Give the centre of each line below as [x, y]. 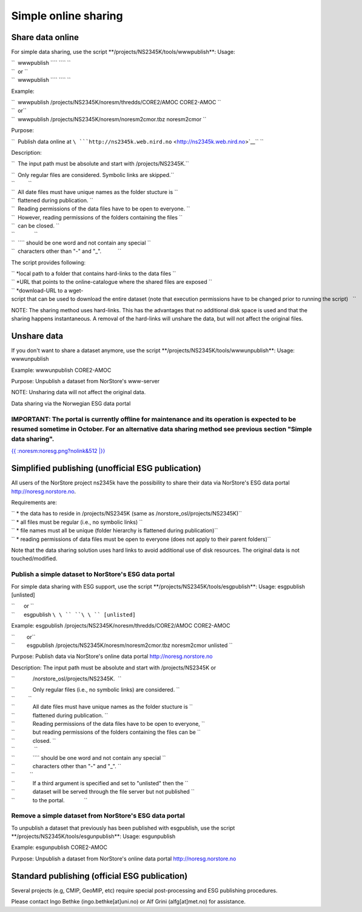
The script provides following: [49, 262]
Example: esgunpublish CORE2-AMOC [59, 847]
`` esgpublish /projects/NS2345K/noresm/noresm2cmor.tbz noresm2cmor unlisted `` [122, 645]
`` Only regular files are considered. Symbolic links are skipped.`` [93, 175]
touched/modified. [34, 558]
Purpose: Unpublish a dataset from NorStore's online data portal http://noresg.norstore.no [124, 859]
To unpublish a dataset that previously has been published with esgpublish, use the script [123, 828]
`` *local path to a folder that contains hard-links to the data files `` [94, 273]
